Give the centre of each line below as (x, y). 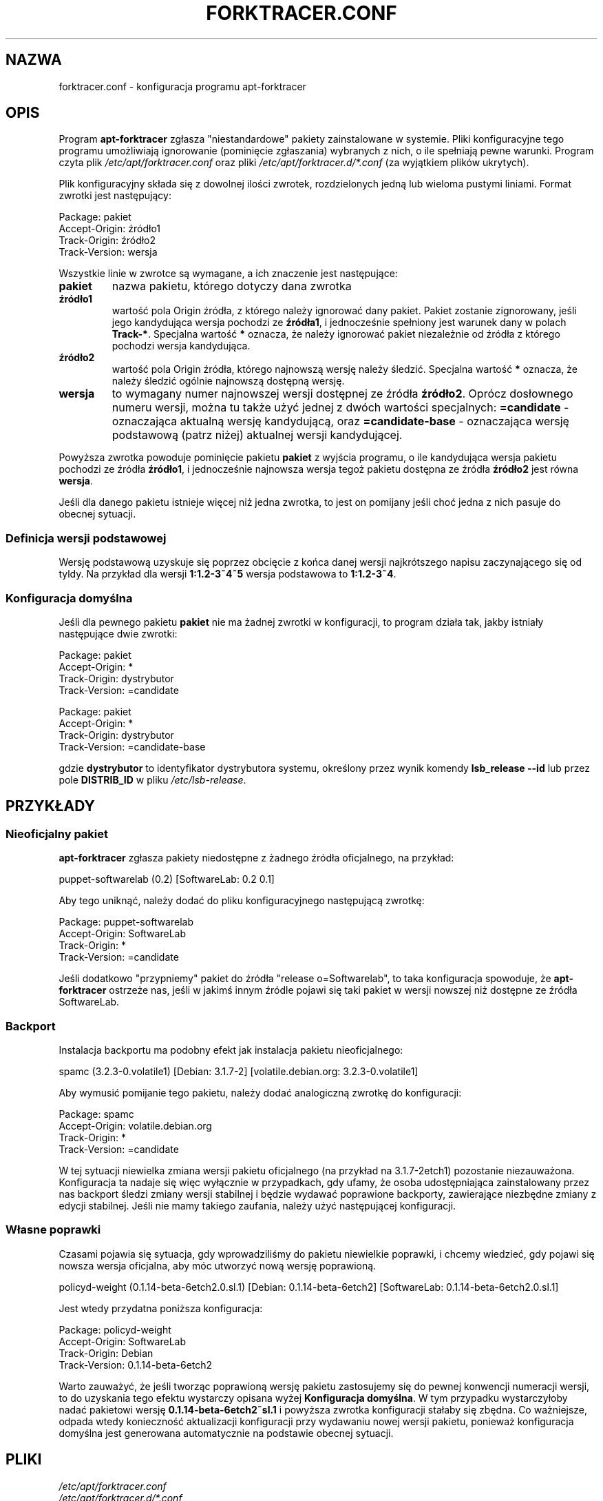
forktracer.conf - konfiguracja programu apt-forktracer (182, 86)
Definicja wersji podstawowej (86, 538)
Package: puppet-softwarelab (126, 922)
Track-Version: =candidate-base (132, 746)
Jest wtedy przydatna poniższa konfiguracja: (161, 1308)
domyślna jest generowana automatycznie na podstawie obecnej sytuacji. (226, 1433)
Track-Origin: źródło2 (107, 241)
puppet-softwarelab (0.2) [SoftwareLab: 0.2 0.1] (167, 879)
